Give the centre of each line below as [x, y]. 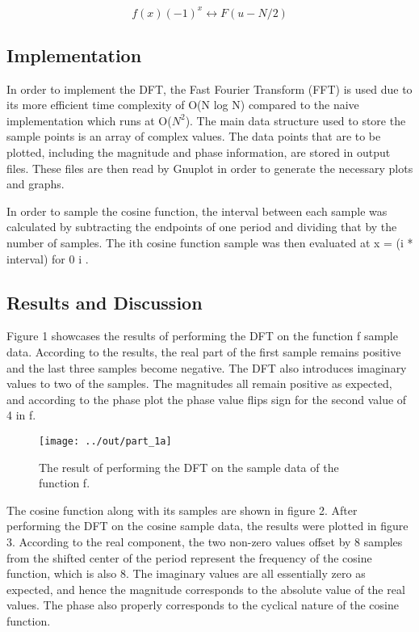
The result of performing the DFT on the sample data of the [189, 467]
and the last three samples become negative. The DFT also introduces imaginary [207, 367]
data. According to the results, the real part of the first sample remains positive [204, 352]
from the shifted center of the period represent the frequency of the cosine [189, 557]
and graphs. [36, 184]
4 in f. [21, 415]
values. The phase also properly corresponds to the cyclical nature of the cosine [203, 605]
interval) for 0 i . [48, 258]
